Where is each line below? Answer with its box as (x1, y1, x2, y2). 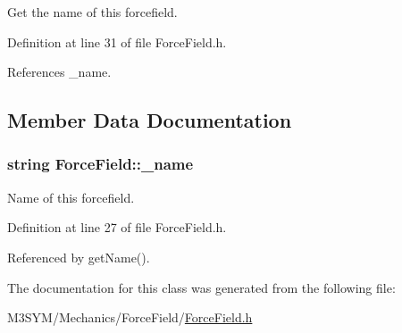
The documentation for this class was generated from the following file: (7, 278, 396, 296)
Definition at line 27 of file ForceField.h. (7, 218, 227, 237)
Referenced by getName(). (7, 247, 150, 266)
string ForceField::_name (7, 153, 194, 175)
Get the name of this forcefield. (7, 3, 178, 21)
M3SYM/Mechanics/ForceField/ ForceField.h (7, 308, 253, 327)
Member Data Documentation (7, 106, 292, 134)
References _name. (7, 62, 112, 81)
